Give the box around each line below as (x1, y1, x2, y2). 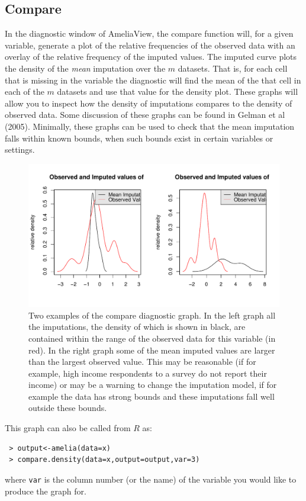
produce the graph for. (5, 484, 86, 497)
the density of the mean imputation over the (5, 62, 166, 74)
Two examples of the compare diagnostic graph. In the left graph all (28, 309, 276, 321)
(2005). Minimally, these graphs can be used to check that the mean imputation (5, 120, 295, 132)
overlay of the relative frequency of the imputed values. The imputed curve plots (5, 50, 297, 63)
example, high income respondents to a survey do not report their (28, 367, 267, 379)
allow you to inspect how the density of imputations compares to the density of (5, 97, 292, 109)
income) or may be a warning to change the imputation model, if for (28, 378, 277, 391)
